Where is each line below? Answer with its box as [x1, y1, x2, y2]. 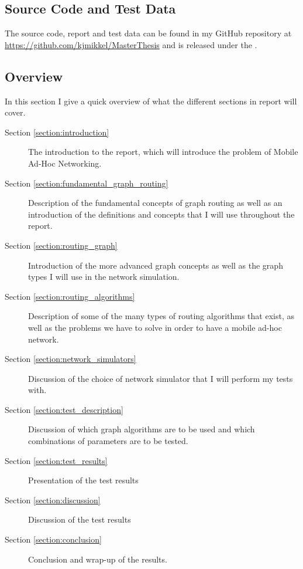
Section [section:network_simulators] [5, 353, 136, 365]
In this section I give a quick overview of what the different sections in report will [5, 94, 297, 107]
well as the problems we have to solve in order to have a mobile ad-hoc [28, 321, 282, 333]
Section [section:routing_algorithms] [5, 290, 135, 302]
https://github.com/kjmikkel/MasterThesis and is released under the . [5, 38, 257, 50]
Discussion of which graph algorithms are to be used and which [28, 423, 255, 435]
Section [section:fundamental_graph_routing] [5, 177, 168, 189]
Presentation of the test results [28, 474, 139, 486]
